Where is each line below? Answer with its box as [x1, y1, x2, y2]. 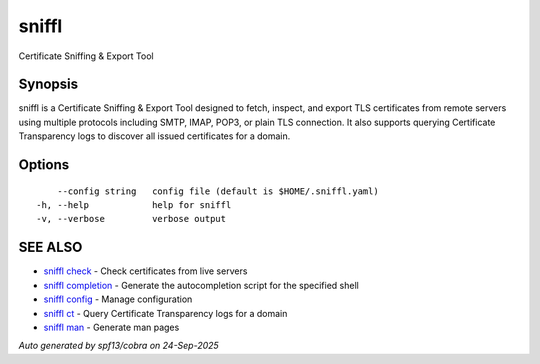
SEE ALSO [18, 239, 83, 256]
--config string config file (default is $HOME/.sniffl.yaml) [56, 185, 379, 197]
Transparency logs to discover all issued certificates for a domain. [18, 130, 291, 142]
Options [18, 156, 70, 174]
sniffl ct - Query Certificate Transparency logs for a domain [43, 307, 288, 319]
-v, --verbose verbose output [36, 213, 227, 225]
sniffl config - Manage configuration [43, 293, 193, 305]
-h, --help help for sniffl [36, 200, 232, 211]
